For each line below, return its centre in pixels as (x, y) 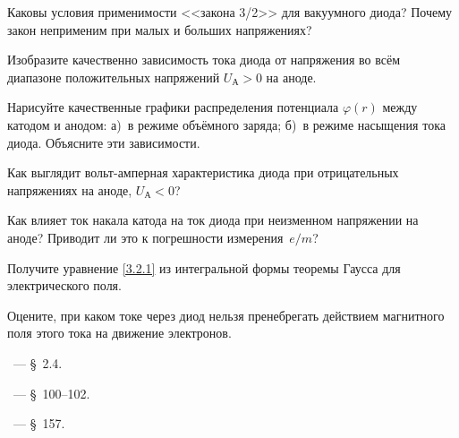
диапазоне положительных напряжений (114, 77)
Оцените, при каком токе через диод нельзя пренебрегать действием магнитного (226, 315)
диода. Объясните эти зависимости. (104, 142)
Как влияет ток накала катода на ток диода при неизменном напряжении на (213, 220)
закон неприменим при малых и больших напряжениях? (160, 29)
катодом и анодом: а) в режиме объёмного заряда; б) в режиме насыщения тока (226, 124)
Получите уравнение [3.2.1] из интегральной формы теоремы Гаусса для (204, 267)
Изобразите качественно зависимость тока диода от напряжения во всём (204, 60)
